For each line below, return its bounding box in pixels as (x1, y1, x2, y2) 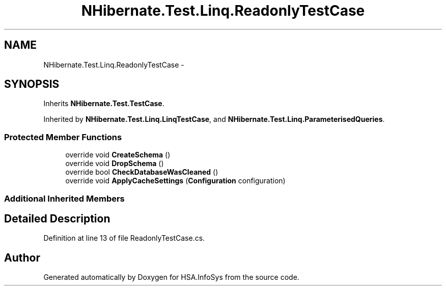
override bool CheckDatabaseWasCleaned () (65, 168, 218, 177)
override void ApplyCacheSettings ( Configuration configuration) (65, 176, 286, 185)
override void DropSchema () (65, 159, 164, 168)
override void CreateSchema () (65, 150, 171, 159)
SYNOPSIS (4, 78, 60, 91)
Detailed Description (4, 212, 110, 225)
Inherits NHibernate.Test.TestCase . (43, 99, 164, 108)
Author (4, 251, 40, 264)
